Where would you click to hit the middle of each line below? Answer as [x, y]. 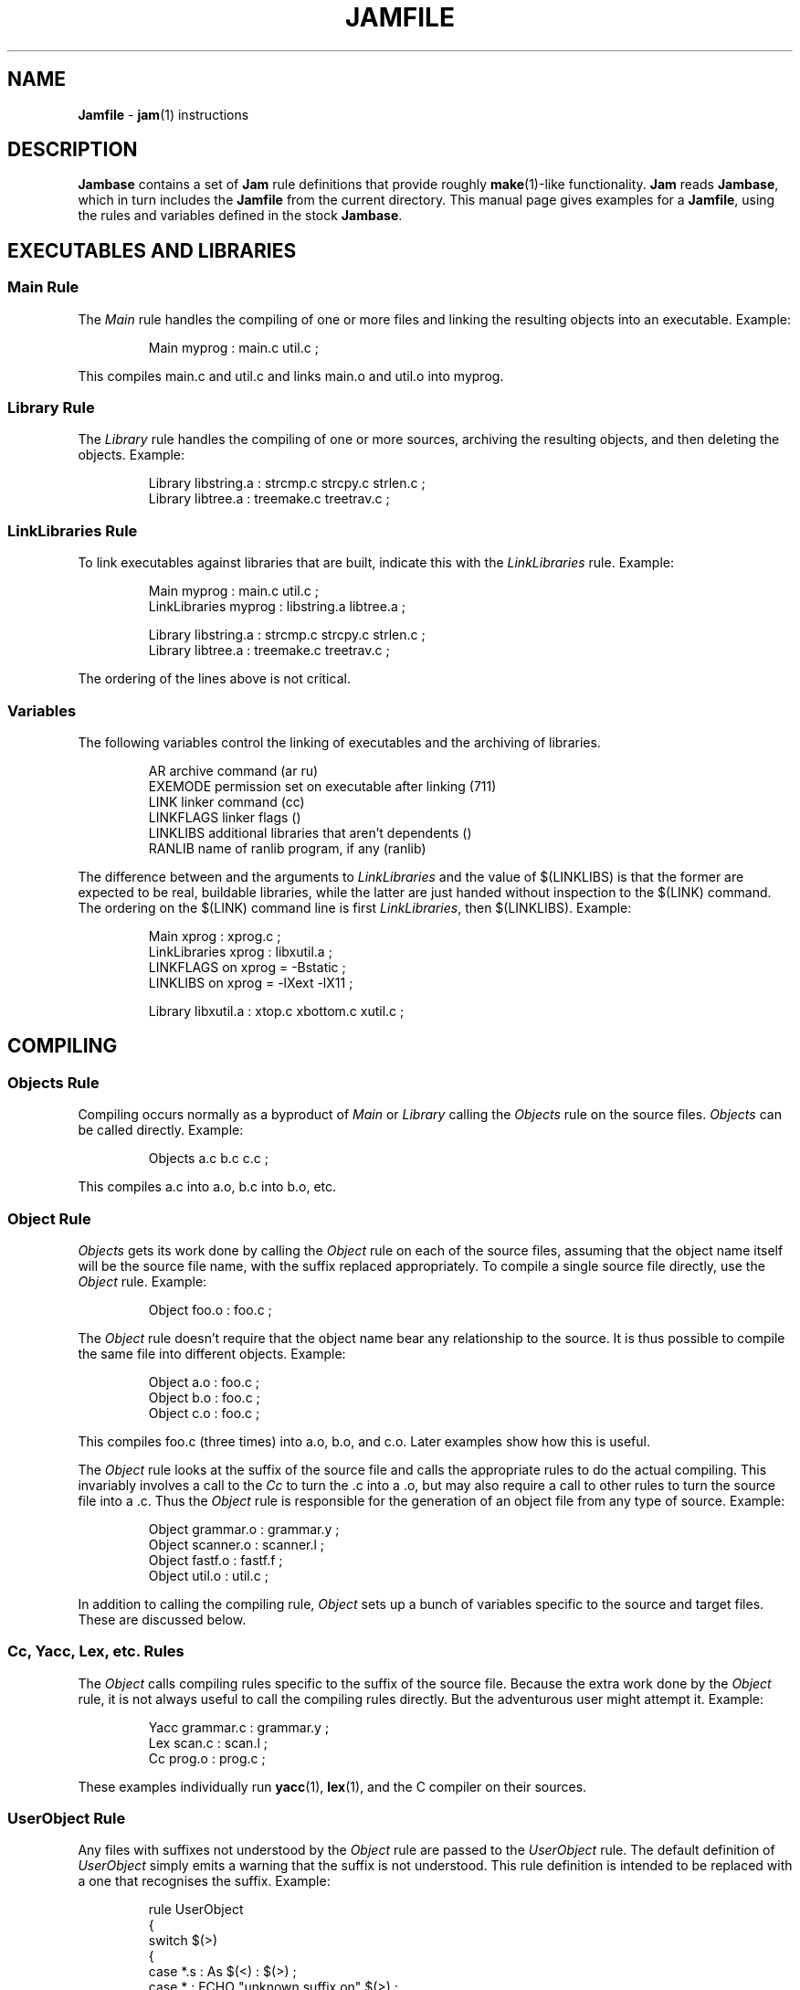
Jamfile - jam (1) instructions [163, 114]
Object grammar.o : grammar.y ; [244, 1529]
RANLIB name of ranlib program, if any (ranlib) [287, 848]
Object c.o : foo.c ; [204, 1413]
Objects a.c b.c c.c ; [208, 1159]
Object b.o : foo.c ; [204, 1397]
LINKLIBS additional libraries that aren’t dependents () [310, 832]
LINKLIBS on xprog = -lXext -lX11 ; [251, 982]
